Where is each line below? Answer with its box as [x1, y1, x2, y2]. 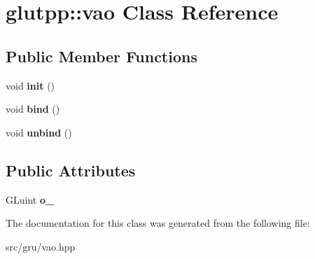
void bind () [6, 101, 60, 116]
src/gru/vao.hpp [6, 239, 76, 253]
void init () [6, 78, 55, 92]
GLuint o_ [6, 192, 55, 206]
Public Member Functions [6, 45, 197, 66]
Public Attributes [6, 159, 136, 181]
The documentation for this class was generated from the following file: [6, 216, 310, 230]
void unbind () [6, 125, 72, 139]
